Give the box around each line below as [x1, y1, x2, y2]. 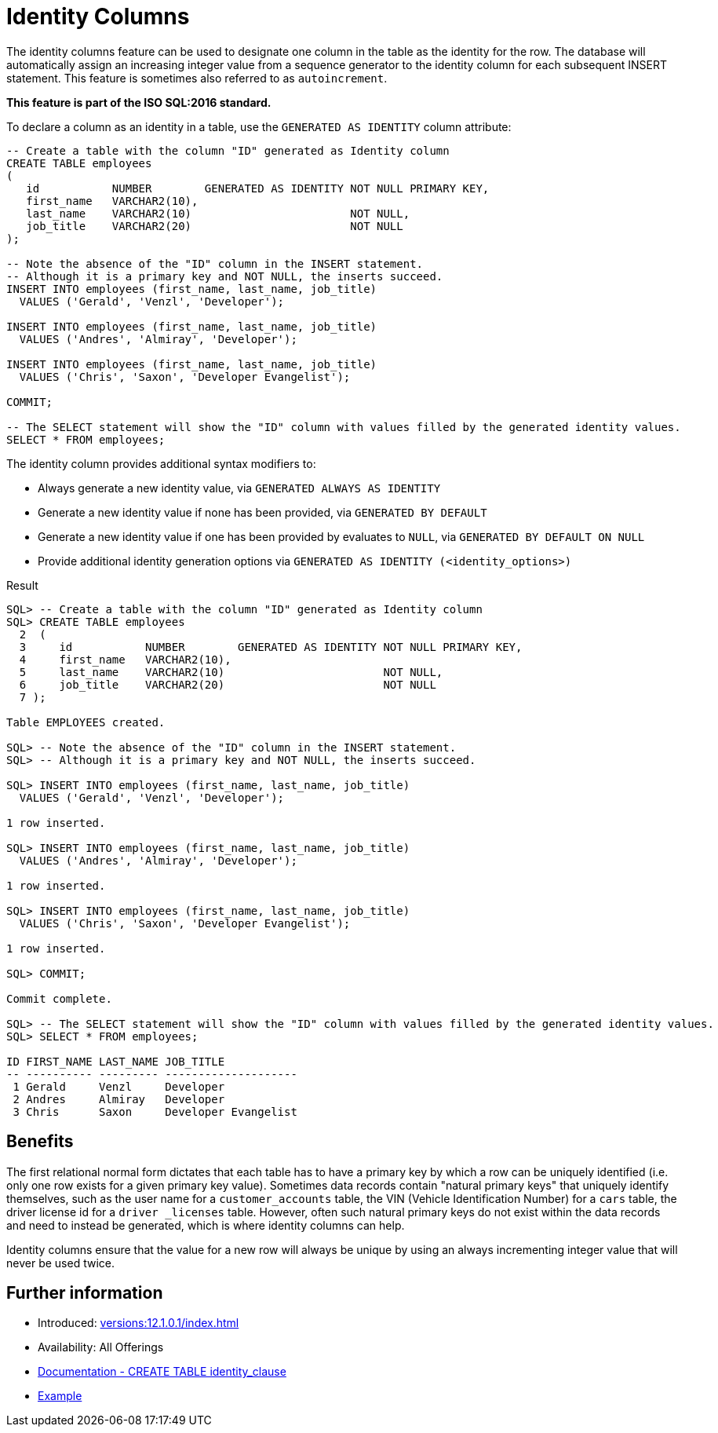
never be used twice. [6, 1256, 115, 1270]
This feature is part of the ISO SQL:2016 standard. [6, 95, 272, 109]
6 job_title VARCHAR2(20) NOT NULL [19, 678, 436, 691]
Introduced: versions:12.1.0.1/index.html [38, 1316, 239, 1330]
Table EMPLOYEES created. [6, 715, 166, 729]
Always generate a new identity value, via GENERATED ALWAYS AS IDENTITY [38, 481, 441, 495]
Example [38, 1389, 82, 1403]
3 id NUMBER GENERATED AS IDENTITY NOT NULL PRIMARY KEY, [19, 640, 523, 653]
